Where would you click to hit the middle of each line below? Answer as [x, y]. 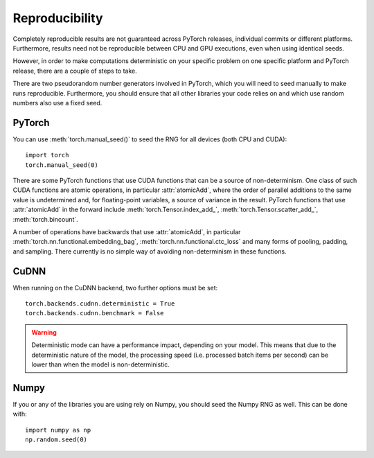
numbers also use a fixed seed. [57, 103]
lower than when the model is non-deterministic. [100, 364]
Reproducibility [58, 18]
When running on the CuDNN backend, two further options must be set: [115, 288]
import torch [47, 155]
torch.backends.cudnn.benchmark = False [95, 313]
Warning [44, 332]
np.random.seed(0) [56, 440]
